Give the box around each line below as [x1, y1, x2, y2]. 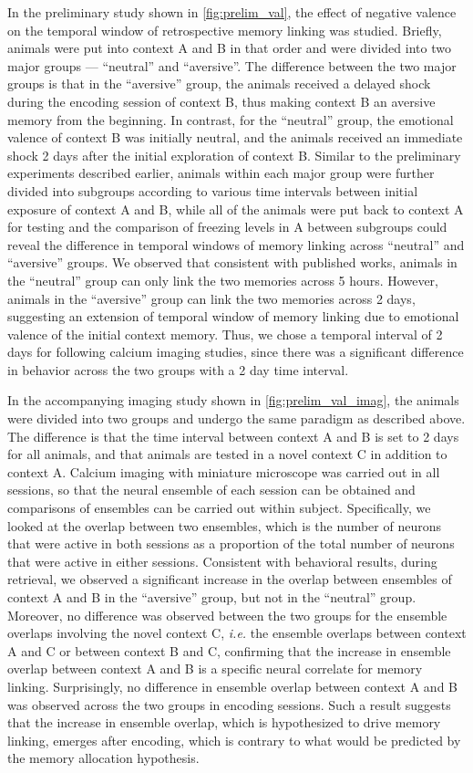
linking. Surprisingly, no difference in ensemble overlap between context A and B [7, 676, 458, 695]
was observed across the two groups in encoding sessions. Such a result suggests [7, 695, 451, 714]
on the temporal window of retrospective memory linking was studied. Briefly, [7, 20, 442, 39]
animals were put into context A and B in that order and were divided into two [7, 38, 451, 57]
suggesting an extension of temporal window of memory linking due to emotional [7, 307, 459, 326]
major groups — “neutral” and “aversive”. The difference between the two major [7, 56, 457, 75]
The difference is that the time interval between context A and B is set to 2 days [7, 426, 459, 445]
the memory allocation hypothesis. [7, 748, 200, 768]
